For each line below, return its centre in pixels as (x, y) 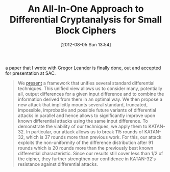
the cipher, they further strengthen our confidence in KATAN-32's (87, 159)
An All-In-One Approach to (86, 9)
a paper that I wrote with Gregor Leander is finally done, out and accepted (83, 68)
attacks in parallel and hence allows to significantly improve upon (87, 116)
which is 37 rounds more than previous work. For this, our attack (94, 137)
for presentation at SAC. (31, 73)
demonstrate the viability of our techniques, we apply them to (82, 126)
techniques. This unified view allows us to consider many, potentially (90, 88)
